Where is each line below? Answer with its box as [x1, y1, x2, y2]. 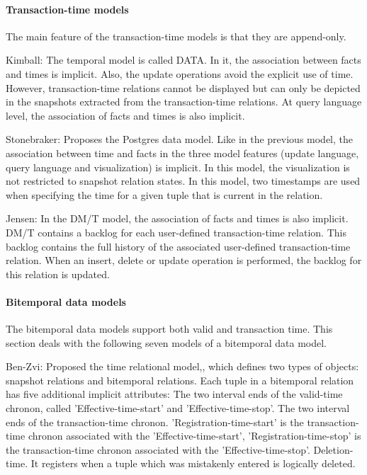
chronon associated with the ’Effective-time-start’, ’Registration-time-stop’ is [28, 428, 361, 443]
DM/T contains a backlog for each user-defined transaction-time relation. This [6, 224, 346, 239]
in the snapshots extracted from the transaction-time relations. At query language [6, 94, 362, 109]
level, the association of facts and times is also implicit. [6, 108, 245, 122]
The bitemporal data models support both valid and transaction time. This [6, 321, 333, 336]
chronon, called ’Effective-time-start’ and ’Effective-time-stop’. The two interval [6, 401, 350, 416]
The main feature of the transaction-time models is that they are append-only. [6, 28, 346, 43]
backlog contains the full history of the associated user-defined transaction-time [6, 239, 351, 253]
